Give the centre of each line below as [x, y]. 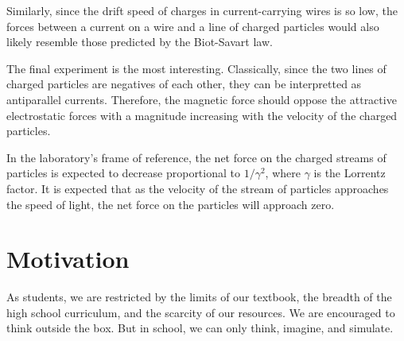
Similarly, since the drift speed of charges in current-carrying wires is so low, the [202, 10]
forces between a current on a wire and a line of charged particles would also [193, 26]
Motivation [68, 259]
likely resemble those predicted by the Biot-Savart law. [140, 42]
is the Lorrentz [350, 173]
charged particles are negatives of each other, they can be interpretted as [184, 84]
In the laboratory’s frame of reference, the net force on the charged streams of [196, 157]
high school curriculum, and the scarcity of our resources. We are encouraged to [201, 312]
